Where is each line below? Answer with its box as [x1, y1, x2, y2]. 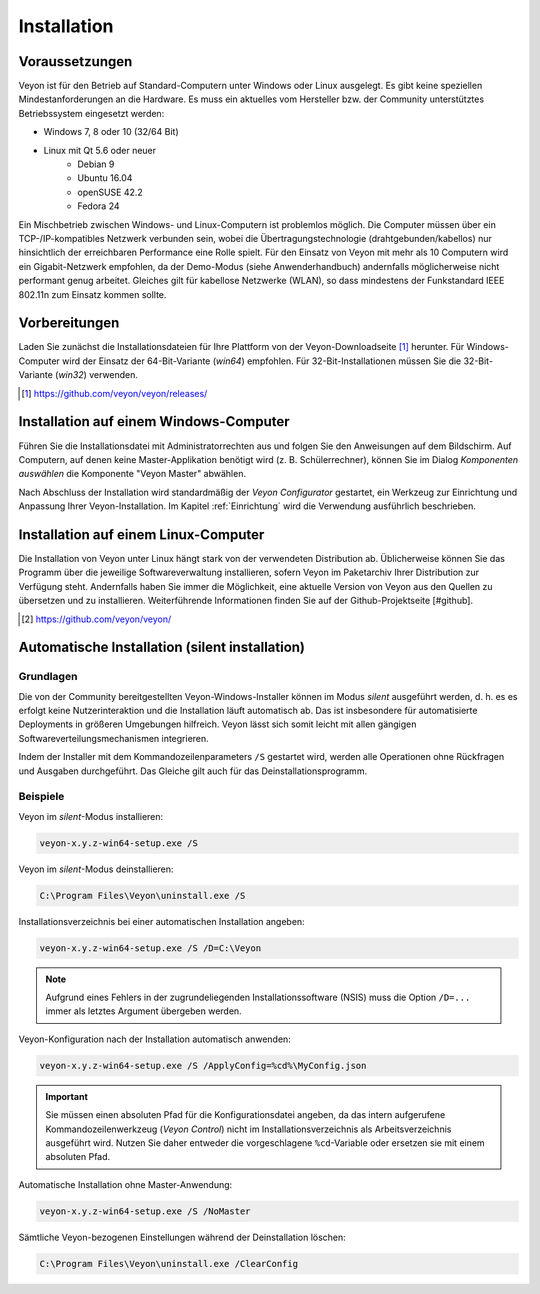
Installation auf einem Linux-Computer [18, 526, 265, 543]
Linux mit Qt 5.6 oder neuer [43, 144, 157, 156]
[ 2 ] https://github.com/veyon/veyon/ [21, 613, 172, 625]
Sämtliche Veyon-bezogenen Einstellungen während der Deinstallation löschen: [18, 1231, 347, 1243]
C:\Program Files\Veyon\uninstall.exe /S [39, 890, 246, 901]
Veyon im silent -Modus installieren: [18, 810, 164, 822]
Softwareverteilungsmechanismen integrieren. [18, 732, 209, 744]
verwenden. [88, 369, 139, 381]
